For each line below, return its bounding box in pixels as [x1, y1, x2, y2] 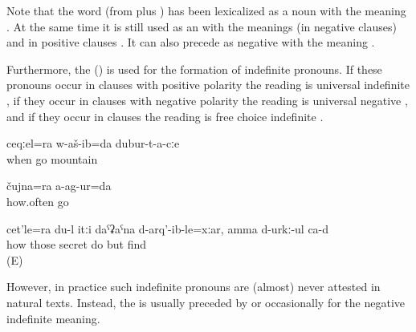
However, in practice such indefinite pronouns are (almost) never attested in [6, 278, 381, 295]
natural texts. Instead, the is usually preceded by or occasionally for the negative [6, 294, 405, 310]
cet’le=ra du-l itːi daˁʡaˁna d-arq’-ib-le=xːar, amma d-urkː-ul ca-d [6, 220, 329, 237]
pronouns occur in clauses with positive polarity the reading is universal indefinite [6, 76, 410, 93]
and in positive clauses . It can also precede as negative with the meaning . [6, 34, 375, 51]
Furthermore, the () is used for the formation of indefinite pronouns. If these [6, 60, 382, 77]
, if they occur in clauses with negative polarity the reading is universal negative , [6, 91, 408, 108]
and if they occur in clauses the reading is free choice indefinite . [6, 107, 324, 124]
